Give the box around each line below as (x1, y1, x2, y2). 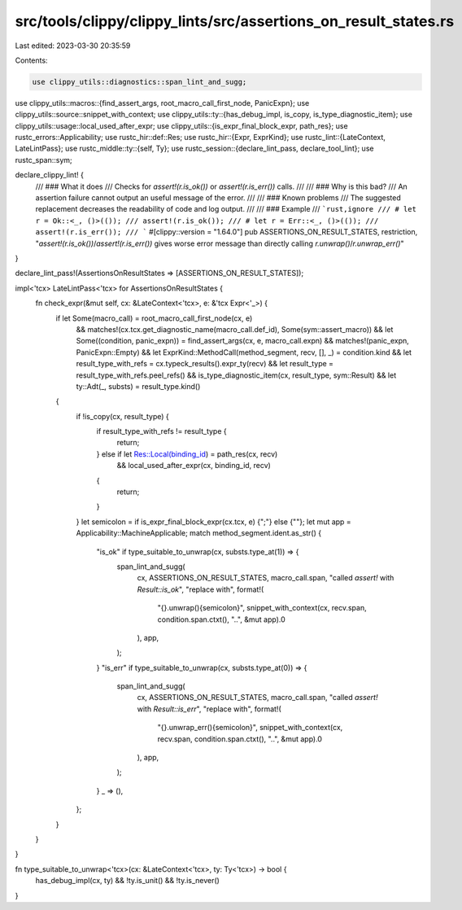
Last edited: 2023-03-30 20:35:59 (15, 41, 131, 50)
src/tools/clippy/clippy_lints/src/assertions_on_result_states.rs (15, 12, 455, 30)
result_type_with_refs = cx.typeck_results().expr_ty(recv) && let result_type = (76, 359, 333, 369)
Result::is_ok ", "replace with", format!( (137, 584, 264, 594)
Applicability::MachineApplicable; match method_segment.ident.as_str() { (76, 528, 321, 538)
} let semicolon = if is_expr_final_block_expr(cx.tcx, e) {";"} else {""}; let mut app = (76, 517, 351, 527)
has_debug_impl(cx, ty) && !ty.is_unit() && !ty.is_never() (35, 876, 220, 886)
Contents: (15, 55, 48, 65)
